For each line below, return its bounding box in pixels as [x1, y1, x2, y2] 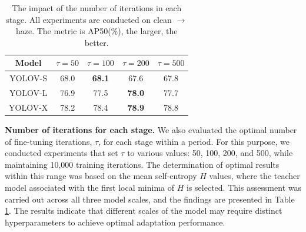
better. [84, 36, 109, 48]
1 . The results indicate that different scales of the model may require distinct [5, 204, 282, 217]
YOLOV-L [9, 87, 48, 99]
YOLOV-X [9, 101, 48, 113]
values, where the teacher [209, 170, 300, 182]
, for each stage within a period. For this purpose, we [98, 135, 290, 147]
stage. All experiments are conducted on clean [6, 13, 172, 25]
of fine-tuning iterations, [5, 135, 92, 147]
